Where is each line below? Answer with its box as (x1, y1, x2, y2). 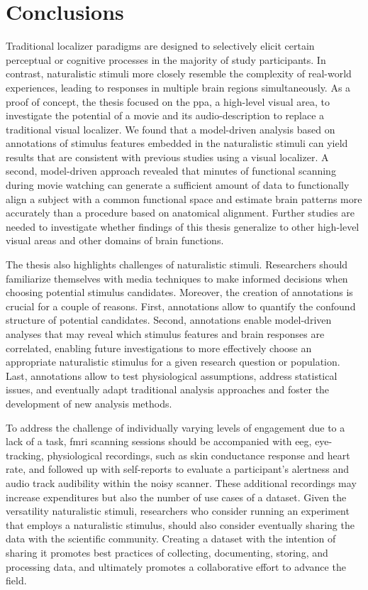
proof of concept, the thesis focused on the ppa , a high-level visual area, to (6, 94, 330, 109)
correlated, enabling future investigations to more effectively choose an (6, 340, 312, 355)
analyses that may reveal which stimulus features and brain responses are (6, 327, 325, 341)
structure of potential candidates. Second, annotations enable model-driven (6, 312, 332, 327)
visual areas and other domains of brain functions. (6, 233, 224, 248)
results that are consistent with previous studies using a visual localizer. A (6, 149, 329, 164)
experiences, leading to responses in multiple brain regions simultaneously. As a (6, 80, 351, 94)
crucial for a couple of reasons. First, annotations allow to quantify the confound (6, 298, 356, 313)
